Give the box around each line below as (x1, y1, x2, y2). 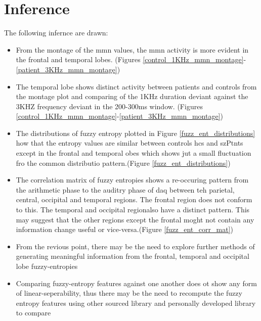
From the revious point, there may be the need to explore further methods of (16, 241, 255, 251)
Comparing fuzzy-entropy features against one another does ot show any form (16, 278, 257, 288)
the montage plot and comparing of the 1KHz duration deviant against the (16, 91, 248, 102)
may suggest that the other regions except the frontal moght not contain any (16, 214, 254, 224)
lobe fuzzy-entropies (16, 261, 78, 271)
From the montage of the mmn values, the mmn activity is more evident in (16, 44, 249, 55)
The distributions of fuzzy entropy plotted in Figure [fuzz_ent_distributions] (16, 127, 255, 138)
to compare (16, 307, 51, 318)
